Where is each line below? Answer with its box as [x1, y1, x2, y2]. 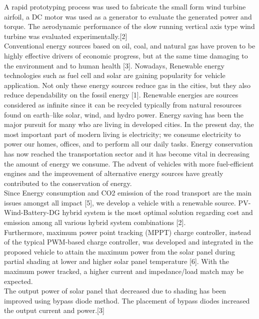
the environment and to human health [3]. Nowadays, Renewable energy [4, 60, 224, 70]
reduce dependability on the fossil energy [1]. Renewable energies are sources [4, 89, 238, 100]
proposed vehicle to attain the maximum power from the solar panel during [4, 246, 235, 256]
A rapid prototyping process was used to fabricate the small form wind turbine [4, 1, 246, 11]
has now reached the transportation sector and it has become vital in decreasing [4, 148, 249, 158]
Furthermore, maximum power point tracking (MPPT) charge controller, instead [4, 226, 251, 237]
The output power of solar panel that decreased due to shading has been [4, 285, 226, 296]
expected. [4, 275, 33, 286]
